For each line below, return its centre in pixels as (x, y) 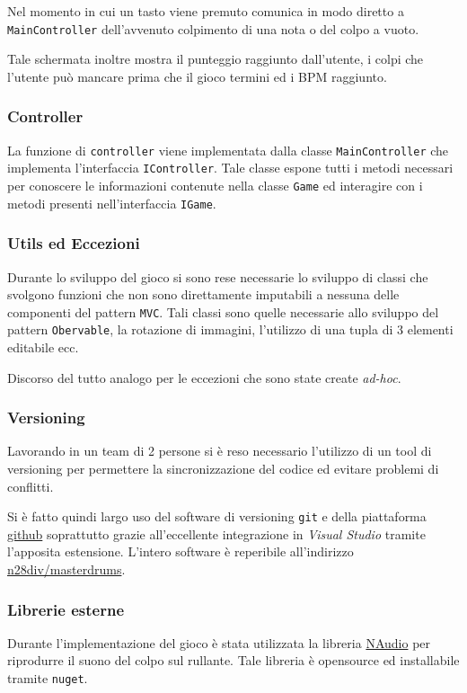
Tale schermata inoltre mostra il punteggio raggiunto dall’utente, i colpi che (216, 59)
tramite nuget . (48, 678)
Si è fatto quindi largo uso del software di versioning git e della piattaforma (217, 516)
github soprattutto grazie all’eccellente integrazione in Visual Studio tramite (216, 533)
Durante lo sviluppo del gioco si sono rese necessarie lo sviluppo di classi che (218, 276)
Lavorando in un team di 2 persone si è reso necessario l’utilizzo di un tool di (220, 451)
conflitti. (31, 486)
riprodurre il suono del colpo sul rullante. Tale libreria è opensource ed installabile (233, 660)
